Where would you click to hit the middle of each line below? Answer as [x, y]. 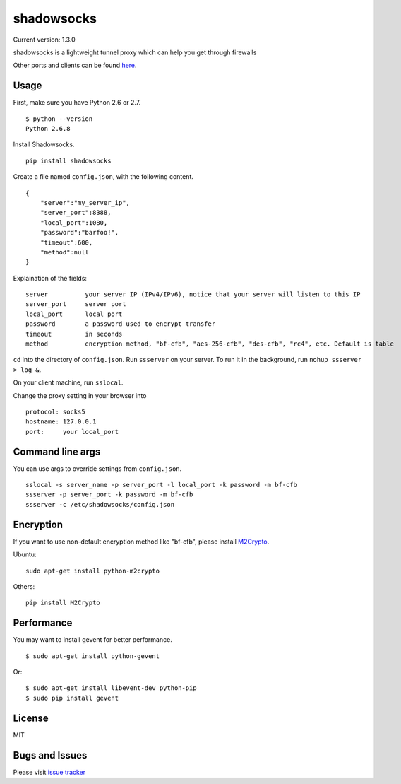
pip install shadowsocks [68, 160]
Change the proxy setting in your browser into [80, 395]
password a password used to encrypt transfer [120, 324]
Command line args [57, 451]
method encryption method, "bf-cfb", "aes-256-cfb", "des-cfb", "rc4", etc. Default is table [210, 344]
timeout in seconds [74, 334]
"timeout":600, [66, 242]
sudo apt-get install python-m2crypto [93, 571]
